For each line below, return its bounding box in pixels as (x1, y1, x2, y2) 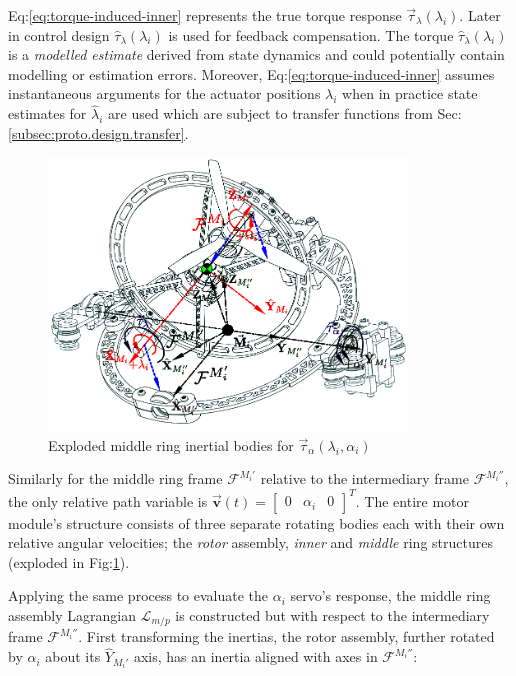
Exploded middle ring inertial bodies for (48, 434, 294, 455)
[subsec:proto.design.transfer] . (8, 122, 189, 143)
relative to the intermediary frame (260, 468, 469, 489)
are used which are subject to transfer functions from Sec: (108, 103, 462, 124)
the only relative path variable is (8, 490, 208, 511)
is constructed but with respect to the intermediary (175, 604, 490, 625)
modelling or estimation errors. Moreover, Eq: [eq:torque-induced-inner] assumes (8, 63, 495, 84)
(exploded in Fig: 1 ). (8, 551, 130, 572)
